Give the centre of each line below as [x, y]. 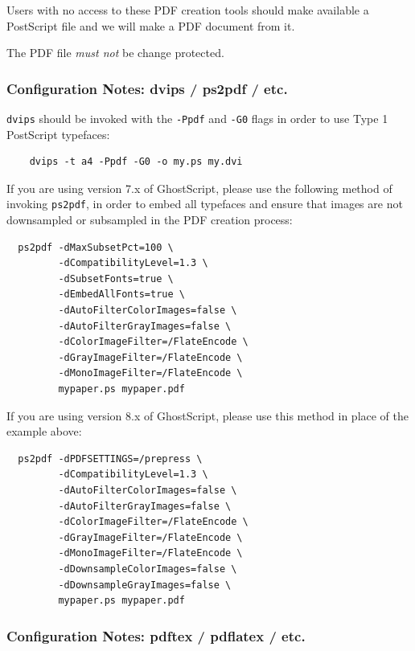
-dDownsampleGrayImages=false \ [145, 585]
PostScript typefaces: [58, 134]
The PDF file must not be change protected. [115, 53]
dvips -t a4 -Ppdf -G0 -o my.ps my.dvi [136, 162]
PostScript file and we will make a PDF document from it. [151, 25]
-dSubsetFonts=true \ [116, 278]
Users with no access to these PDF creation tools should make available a [188, 10]
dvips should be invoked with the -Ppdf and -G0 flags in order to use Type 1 [197, 118]
